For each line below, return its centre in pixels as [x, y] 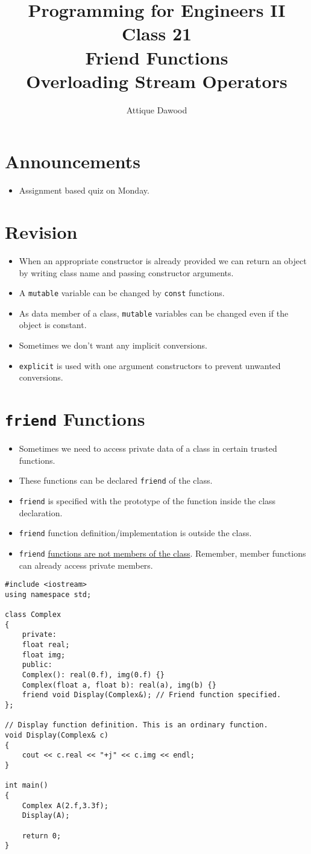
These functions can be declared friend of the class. [116, 480]
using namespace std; [48, 594]
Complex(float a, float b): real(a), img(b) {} [119, 685]
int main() [27, 786]
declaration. [41, 512]
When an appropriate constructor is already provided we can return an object [163, 260]
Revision [41, 232]
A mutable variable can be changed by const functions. [122, 293]
